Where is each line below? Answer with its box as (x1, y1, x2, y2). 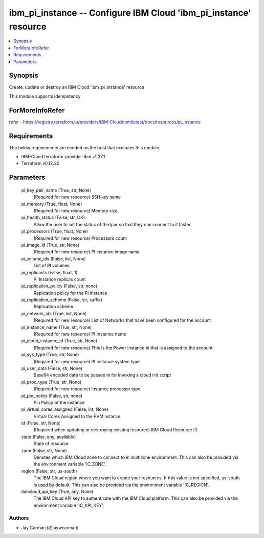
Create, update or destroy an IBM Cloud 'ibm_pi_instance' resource (9, 84, 144, 90)
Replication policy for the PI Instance (33, 290, 108, 296)
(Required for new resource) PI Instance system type (33, 358, 140, 364)
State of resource (33, 441, 69, 446)
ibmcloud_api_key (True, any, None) (21, 489, 94, 494)
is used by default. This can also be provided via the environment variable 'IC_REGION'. (33, 482, 210, 488)
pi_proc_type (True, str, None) (21, 379, 82, 385)
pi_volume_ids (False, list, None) (21, 256, 86, 261)
